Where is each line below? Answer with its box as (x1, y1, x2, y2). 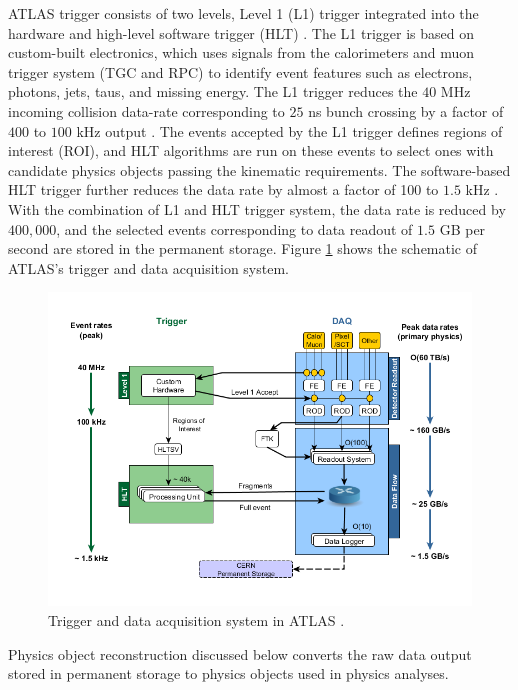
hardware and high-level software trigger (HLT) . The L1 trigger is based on (8, 22, 474, 43)
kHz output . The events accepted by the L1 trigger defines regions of (76, 120, 503, 141)
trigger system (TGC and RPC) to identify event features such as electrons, (8, 61, 473, 82)
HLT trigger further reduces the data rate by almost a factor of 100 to (8, 179, 439, 200)
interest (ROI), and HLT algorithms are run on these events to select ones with (8, 140, 494, 161)
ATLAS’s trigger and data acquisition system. (8, 257, 289, 278)
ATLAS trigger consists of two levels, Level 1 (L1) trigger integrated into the (8, 3, 479, 23)
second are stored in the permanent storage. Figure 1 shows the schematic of (8, 238, 478, 259)
